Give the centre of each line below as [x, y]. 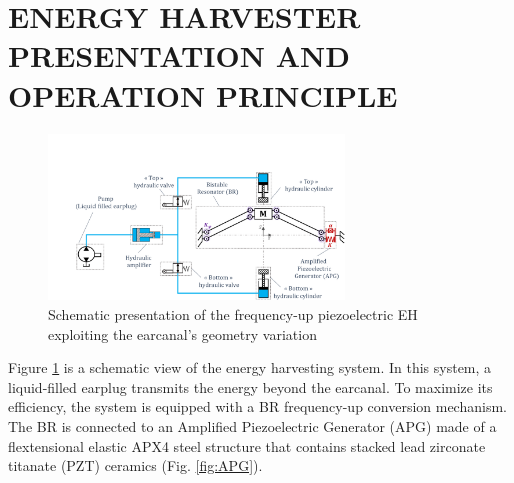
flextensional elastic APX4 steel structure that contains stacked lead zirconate [247, 445]
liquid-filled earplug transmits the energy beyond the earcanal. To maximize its [250, 386]
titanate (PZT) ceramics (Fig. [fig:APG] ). [135, 465]
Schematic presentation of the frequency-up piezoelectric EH [233, 314]
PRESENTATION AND [179, 55]
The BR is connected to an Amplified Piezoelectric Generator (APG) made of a [252, 426]
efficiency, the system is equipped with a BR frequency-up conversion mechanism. [257, 406]
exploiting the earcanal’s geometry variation [182, 333]
